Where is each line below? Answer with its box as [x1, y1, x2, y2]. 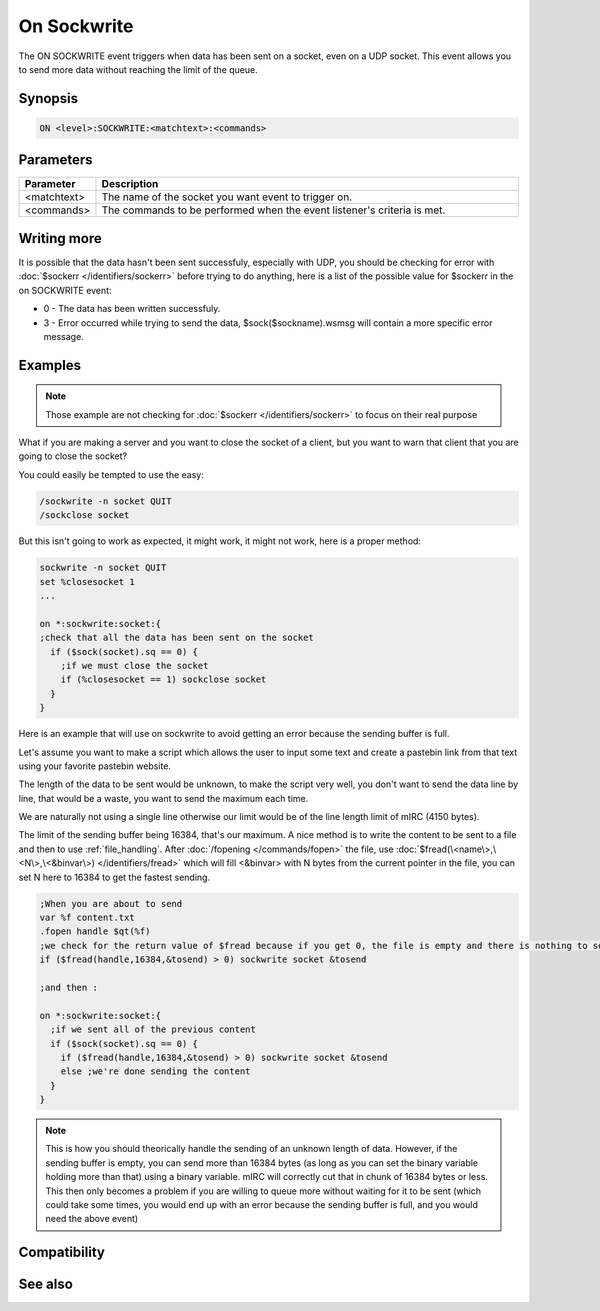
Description [101, 177, 159, 191]
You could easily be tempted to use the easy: [18, 468, 204, 480]
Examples [18, 356, 82, 374]
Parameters [18, 151, 93, 169]
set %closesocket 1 [39, 576, 135, 587]
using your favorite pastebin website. [18, 760, 172, 772]
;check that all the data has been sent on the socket [39, 632, 314, 644]
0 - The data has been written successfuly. [43, 303, 221, 315]
